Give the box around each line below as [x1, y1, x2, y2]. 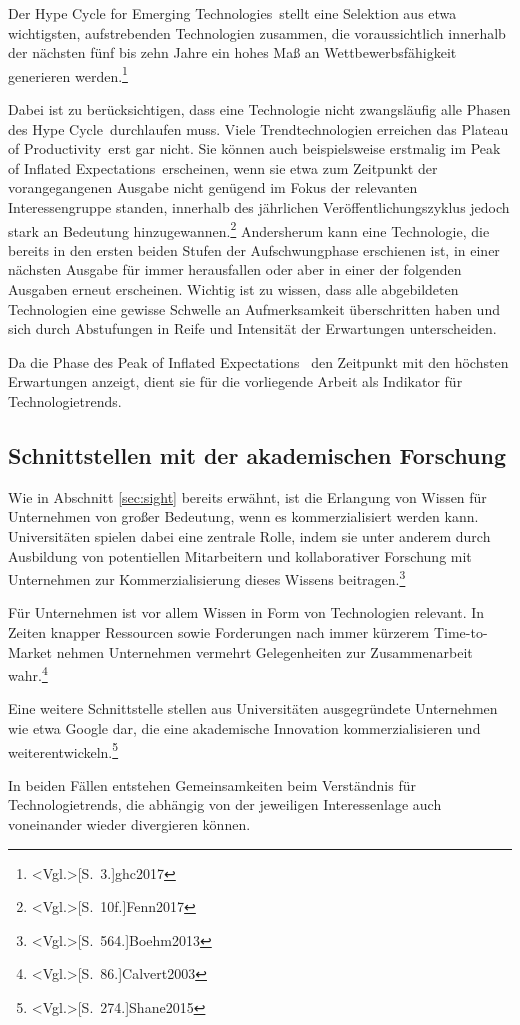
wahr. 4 [8, 662, 48, 685]
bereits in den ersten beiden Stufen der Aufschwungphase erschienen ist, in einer [8, 239, 500, 260]
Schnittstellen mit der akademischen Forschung [8, 439, 506, 470]
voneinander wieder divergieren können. [8, 814, 251, 835]
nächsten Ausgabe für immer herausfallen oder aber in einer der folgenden [8, 259, 462, 280]
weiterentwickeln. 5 [8, 738, 119, 762]
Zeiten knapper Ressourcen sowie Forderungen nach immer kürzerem [8, 622, 430, 643]
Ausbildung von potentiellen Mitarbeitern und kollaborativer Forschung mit [8, 545, 472, 566]
